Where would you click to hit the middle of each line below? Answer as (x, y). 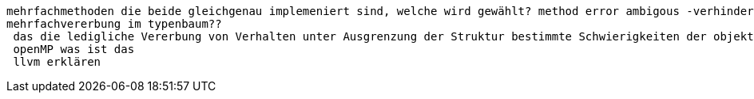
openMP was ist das (74, 49)
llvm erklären (57, 62)
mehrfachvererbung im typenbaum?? (114, 24)
